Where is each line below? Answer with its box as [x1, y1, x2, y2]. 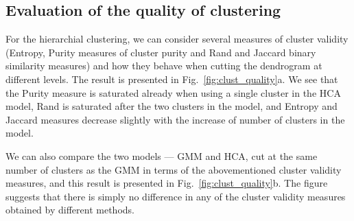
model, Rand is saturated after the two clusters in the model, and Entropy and [5, 99, 338, 113]
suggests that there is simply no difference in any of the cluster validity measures [5, 189, 346, 203]
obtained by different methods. [5, 202, 134, 217]
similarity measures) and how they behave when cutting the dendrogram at [5, 58, 322, 73]
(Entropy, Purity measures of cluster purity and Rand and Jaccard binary [5, 45, 316, 59]
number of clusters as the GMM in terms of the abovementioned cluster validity [5, 162, 342, 176]
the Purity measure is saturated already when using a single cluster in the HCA [5, 85, 341, 100]
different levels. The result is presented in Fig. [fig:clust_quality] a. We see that [5, 71, 338, 86]
